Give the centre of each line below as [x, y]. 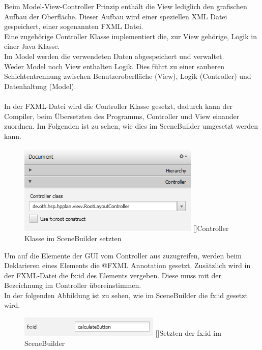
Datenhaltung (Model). [40, 86]
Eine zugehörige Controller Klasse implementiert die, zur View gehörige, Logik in [130, 36]
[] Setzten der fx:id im [188, 333]
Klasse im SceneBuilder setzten [73, 238]
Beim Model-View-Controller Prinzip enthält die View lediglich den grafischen [126, 6]
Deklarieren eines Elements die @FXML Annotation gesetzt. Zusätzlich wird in [127, 265]
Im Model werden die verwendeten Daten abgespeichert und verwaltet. [114, 56]
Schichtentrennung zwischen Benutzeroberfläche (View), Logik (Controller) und [128, 76]
